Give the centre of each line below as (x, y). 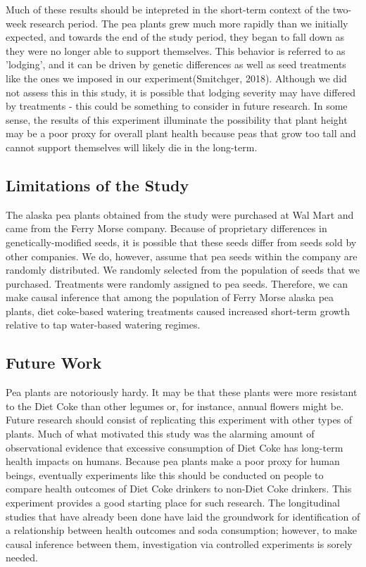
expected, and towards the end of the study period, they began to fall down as (175, 37)
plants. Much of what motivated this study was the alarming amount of (160, 434)
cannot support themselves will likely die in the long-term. (132, 147)
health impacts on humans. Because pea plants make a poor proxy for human (173, 461)
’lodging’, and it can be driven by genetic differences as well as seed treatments (176, 64)
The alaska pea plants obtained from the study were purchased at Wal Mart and (180, 214)
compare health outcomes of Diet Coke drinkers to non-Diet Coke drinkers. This (179, 489)
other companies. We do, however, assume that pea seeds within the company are (182, 256)
